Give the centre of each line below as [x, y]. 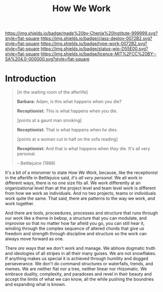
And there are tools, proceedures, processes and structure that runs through [81, 213]
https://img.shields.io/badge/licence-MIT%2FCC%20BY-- [98, 54]
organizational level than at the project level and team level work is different [81, 188]
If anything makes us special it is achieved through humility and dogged [77, 258]
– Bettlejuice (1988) [36, 163]
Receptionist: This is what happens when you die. [67, 111]
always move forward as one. [34, 239]
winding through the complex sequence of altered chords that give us [75, 228]
